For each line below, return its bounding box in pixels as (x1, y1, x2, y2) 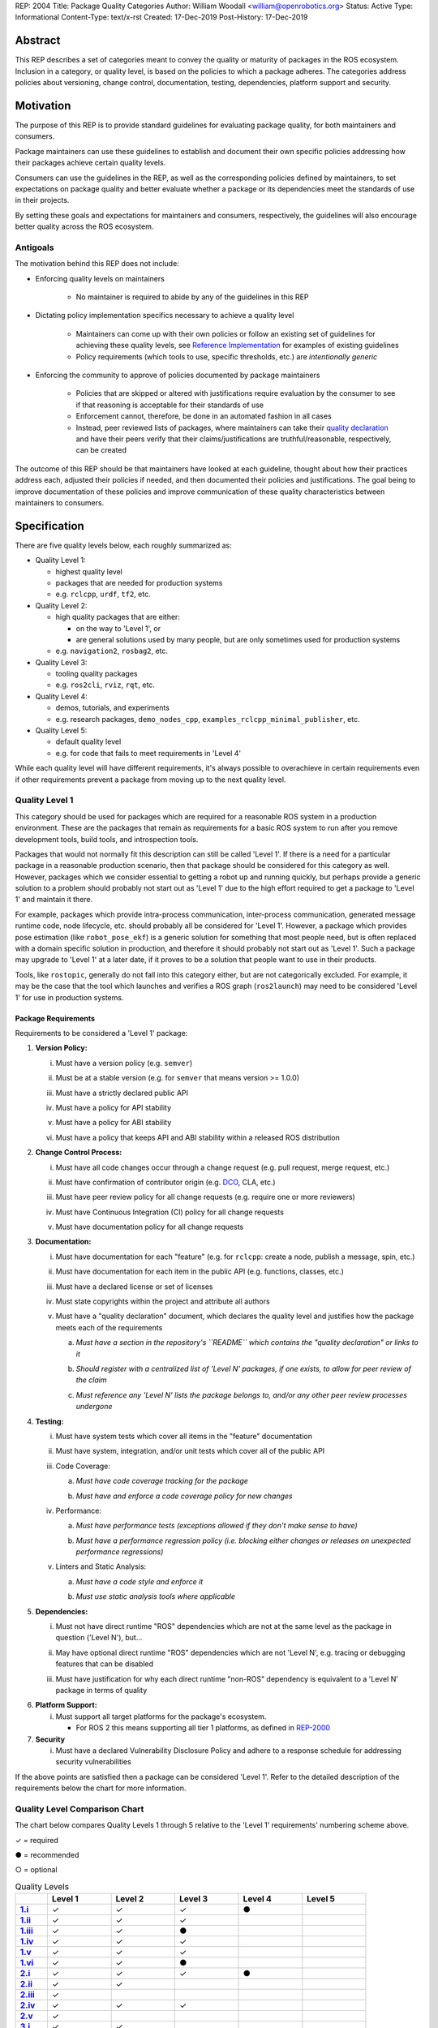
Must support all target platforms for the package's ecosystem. (55, 1712, 267, 1721)
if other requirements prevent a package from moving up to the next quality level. (15, 775, 286, 784)
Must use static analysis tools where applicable (75, 1592, 235, 1601)
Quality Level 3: (35, 657, 88, 667)
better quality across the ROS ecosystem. (15, 221, 154, 231)
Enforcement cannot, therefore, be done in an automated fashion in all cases (75, 411, 332, 421)
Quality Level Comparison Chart (15, 1803, 144, 1815)
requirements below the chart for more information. (15, 1783, 187, 1793)
